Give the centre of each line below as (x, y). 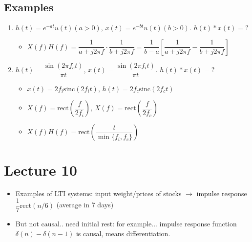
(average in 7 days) (85, 205)
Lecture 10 (41, 170)
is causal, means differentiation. (123, 233)
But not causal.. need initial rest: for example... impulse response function (126, 224)
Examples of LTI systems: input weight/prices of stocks (98, 193)
